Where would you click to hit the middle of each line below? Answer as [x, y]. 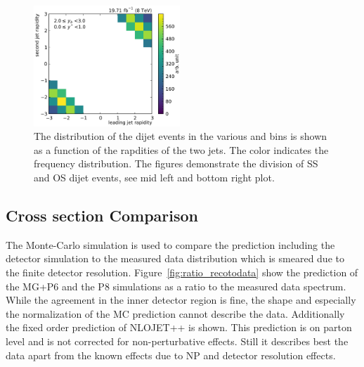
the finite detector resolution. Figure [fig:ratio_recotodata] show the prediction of [182, 272]
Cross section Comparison [102, 215]
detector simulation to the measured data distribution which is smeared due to [175, 258]
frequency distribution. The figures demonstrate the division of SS [176, 163]
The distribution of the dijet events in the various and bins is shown [181, 136]
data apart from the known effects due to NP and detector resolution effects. [171, 355]
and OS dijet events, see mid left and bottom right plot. [154, 177]
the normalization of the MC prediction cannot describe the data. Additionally [175, 313]
